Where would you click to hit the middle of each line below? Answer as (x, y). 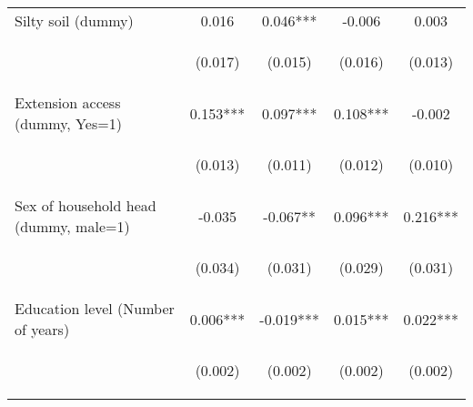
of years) (42, 329)
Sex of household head (86, 205)
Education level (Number (95, 308)
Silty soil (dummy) (74, 20)
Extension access (68, 102)
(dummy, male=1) (72, 226)
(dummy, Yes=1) (68, 123)
